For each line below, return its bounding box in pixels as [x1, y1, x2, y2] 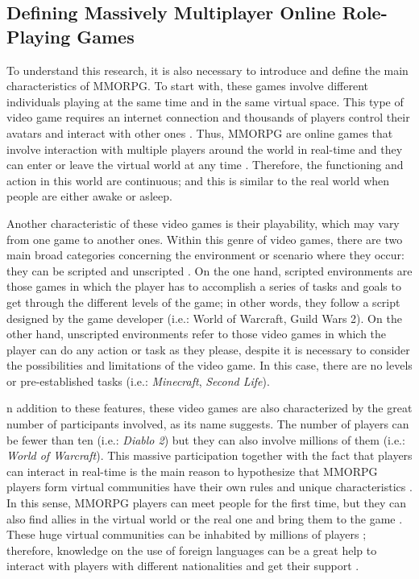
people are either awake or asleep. [6, 188, 172, 205]
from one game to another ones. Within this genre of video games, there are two [6, 230, 403, 247]
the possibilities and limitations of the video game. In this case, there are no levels [6, 357, 413, 374]
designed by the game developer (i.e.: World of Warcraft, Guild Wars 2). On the [6, 309, 402, 326]
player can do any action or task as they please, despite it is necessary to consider [6, 341, 410, 358]
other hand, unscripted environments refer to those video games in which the [6, 325, 387, 342]
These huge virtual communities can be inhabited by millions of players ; [6, 526, 367, 543]
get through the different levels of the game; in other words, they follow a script [6, 293, 400, 310]
